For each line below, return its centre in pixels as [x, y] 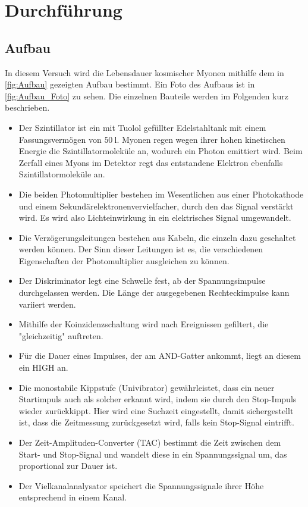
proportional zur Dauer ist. [68, 466]
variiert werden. [47, 304]
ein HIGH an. [43, 367]
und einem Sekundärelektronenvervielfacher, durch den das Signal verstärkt [156, 206]
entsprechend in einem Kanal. [73, 497]
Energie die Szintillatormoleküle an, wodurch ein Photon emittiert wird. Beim [161, 151]
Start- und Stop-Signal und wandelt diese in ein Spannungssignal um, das [153, 454]
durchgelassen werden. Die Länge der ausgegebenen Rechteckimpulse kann [154, 292]
